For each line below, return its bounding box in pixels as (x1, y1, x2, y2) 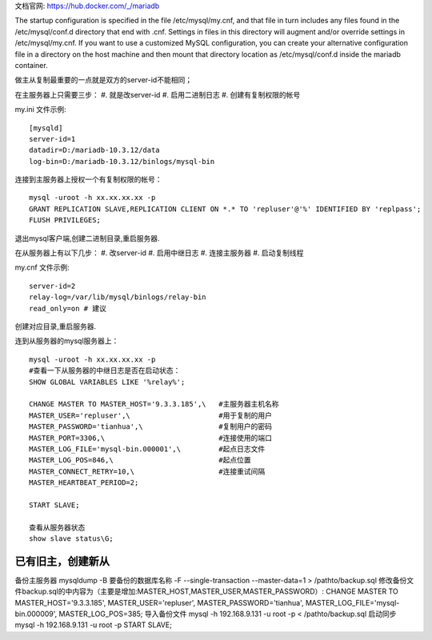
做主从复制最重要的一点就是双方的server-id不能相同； (14, 75, 192, 85)
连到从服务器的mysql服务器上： (14, 336, 119, 346)
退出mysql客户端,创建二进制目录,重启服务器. (14, 233, 160, 243)
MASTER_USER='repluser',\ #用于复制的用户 (29, 410, 272, 420)
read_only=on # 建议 (29, 304, 107, 313)
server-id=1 (29, 134, 76, 143)
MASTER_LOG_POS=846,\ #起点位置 (29, 456, 251, 465)
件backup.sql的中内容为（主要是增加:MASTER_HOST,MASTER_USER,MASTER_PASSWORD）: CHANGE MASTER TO (14, 586, 399, 596)
